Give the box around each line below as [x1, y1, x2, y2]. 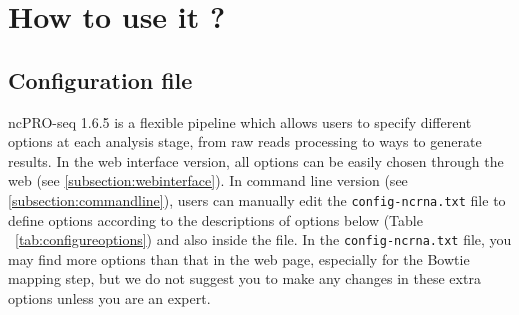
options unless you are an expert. [8, 288, 211, 309]
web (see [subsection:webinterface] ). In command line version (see [8, 170, 408, 191]
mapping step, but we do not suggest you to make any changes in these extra [8, 268, 481, 289]
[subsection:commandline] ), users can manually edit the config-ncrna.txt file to [8, 189, 506, 210]
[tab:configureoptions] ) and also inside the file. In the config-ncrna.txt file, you [15, 229, 512, 250]
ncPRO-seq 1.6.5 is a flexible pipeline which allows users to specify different [8, 111, 472, 132]
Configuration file [8, 64, 193, 95]
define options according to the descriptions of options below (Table [8, 209, 423, 230]
